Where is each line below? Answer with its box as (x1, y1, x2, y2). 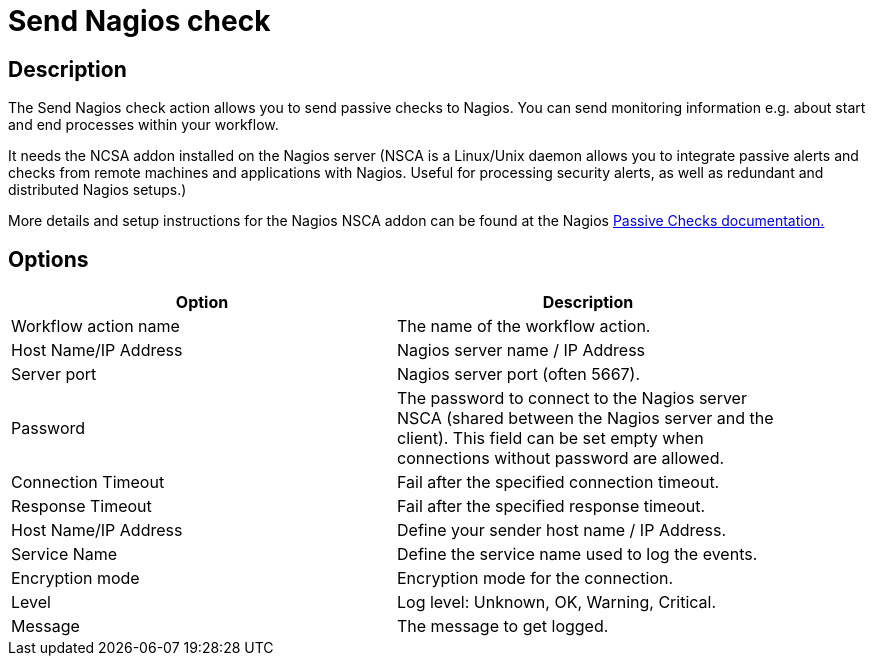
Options (8, 246, 89, 272)
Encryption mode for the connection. (397, 568, 674, 589)
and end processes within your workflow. (8, 116, 279, 134)
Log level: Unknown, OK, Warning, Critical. (397, 592, 717, 613)
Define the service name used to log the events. (397, 544, 758, 565)
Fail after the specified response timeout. (397, 496, 706, 517)
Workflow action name (11, 316, 180, 337)
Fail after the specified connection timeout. (397, 472, 720, 493)
